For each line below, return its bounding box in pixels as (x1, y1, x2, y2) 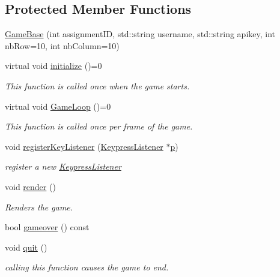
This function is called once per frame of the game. (5, 120, 193, 133)
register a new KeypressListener (5, 160, 121, 173)
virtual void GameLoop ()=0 (5, 100, 111, 112)
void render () (5, 180, 56, 192)
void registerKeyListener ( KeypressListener (5, 140, 163, 152)
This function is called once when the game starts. (5, 79, 190, 92)
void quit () (5, 240, 47, 253)
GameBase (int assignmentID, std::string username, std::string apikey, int (5, 28, 276, 40)
